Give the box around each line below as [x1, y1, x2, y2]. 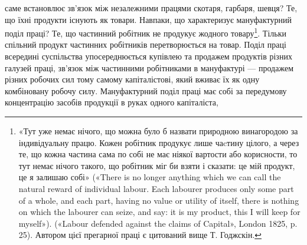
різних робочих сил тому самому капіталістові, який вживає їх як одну [5, 73, 260, 85]
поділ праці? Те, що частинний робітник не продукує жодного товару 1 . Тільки [5, 25, 286, 39]
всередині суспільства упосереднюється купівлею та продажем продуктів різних [5, 50, 292, 62]
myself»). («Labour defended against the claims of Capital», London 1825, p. [18, 217, 298, 229]
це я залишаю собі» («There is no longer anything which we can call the [18, 171, 281, 183]
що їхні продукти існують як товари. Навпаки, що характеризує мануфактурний [5, 13, 292, 25]
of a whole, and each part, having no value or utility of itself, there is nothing [18, 194, 299, 206]
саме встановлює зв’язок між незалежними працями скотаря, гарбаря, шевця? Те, [5, 2, 298, 14]
